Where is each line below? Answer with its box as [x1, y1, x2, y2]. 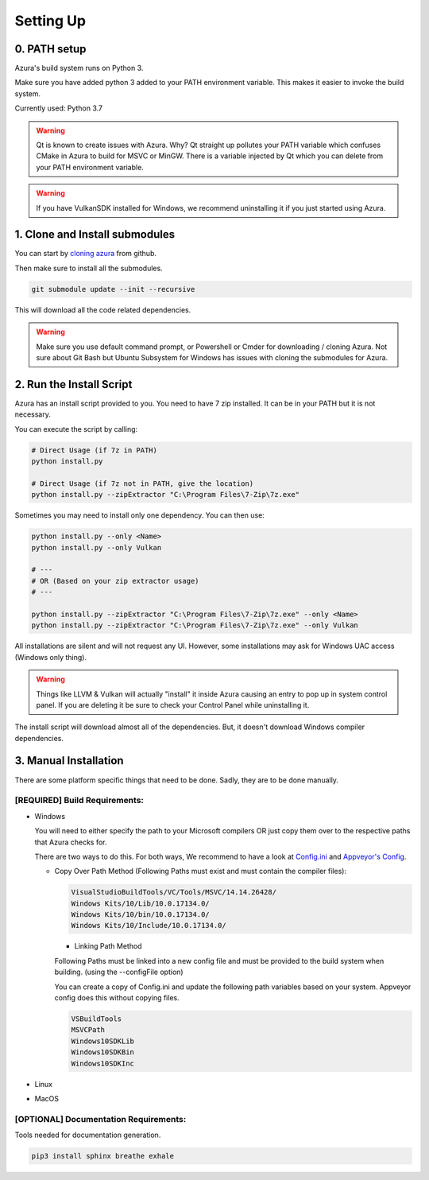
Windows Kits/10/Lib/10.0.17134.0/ [71, 899, 210, 908]
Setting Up [14, 12, 87, 29]
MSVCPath [71, 1026, 106, 1034]
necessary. [14, 410, 52, 419]
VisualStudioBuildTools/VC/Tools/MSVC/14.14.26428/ [71, 887, 277, 897]
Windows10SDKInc [71, 1058, 135, 1068]
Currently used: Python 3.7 [14, 103, 103, 113]
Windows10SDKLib [71, 1036, 135, 1046]
